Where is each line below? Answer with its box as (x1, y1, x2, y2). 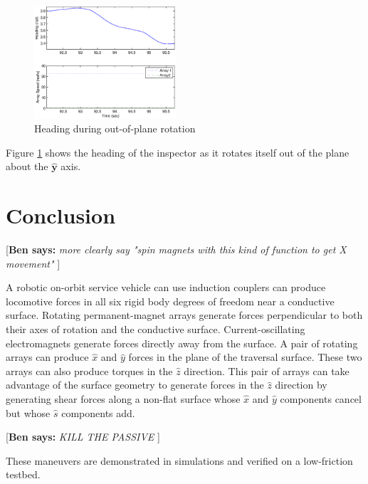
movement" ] (6, 256, 61, 270)
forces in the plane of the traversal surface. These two (128, 349, 362, 364)
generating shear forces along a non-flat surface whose (6, 391, 241, 406)
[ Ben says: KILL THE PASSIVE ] (6, 429, 160, 444)
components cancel (280, 391, 362, 406)
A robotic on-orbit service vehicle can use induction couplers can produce (6, 280, 326, 295)
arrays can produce (6, 349, 89, 364)
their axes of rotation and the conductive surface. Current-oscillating (6, 322, 305, 337)
